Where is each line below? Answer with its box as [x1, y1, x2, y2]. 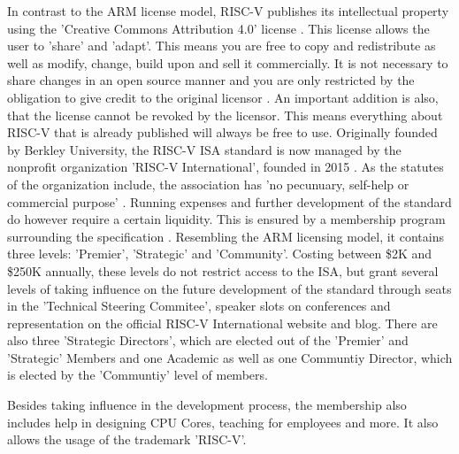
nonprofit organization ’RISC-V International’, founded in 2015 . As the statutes [7, 158, 444, 176]
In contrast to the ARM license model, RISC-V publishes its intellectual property [7, 2, 449, 19]
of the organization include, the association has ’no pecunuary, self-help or [7, 174, 409, 193]
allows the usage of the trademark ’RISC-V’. [7, 430, 247, 449]
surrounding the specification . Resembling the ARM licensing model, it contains [7, 227, 444, 245]
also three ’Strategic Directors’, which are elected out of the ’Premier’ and [7, 331, 409, 350]
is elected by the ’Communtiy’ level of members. [7, 366, 268, 384]
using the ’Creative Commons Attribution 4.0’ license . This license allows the [7, 19, 430, 37]
